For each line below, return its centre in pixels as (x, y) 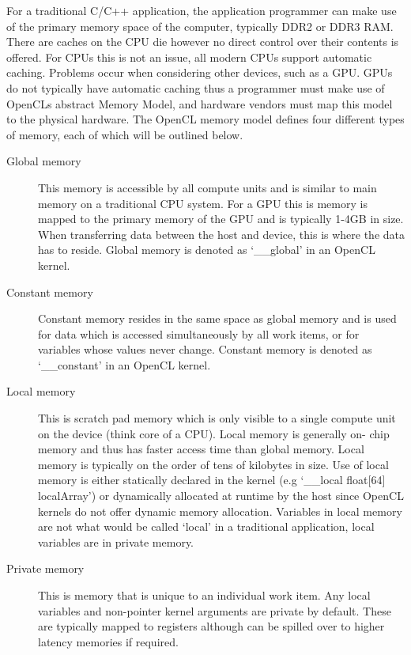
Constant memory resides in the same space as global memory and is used (217, 318)
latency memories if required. (108, 641)
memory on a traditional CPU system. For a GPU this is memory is (203, 203)
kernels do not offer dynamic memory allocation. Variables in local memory (220, 511)
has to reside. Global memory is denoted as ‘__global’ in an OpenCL (207, 250)
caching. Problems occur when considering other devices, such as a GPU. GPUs (200, 72)
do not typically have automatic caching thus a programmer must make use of (196, 87)
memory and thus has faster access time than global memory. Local (201, 449)
